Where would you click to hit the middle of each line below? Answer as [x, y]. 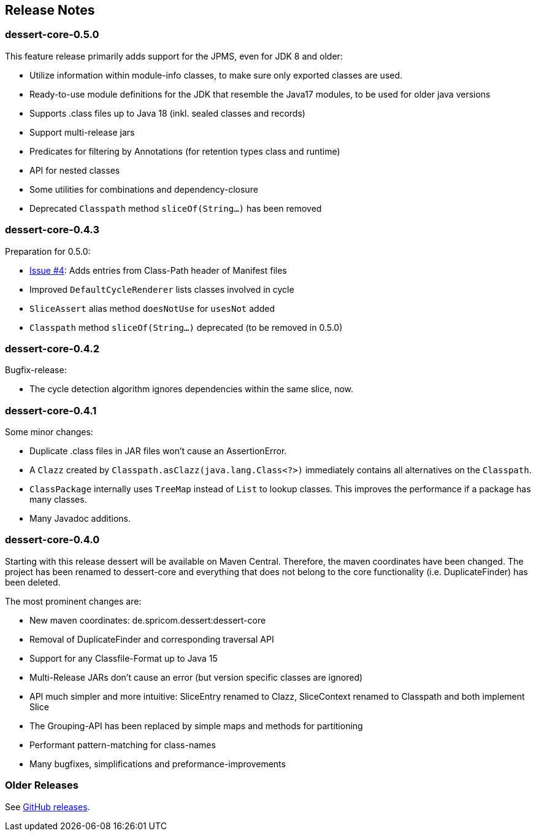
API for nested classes [75, 170]
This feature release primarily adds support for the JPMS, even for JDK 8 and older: [174, 56]
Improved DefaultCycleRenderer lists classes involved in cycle [162, 289]
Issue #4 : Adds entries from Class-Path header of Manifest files [158, 270]
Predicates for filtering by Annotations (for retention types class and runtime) [185, 151]
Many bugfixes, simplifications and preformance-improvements [158, 764]
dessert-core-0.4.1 [51, 410]
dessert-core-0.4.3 [52, 230]
